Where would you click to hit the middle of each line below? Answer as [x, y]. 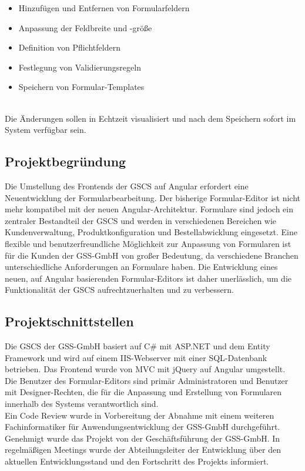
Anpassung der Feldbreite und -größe [85, 27]
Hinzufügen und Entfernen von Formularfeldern [104, 8]
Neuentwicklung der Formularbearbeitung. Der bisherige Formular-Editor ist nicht [153, 197]
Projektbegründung [66, 161]
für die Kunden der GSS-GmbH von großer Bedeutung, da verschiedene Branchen [152, 255]
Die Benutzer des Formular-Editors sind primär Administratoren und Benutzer [147, 380]
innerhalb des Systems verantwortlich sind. [82, 404]
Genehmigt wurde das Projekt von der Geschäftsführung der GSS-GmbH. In [143, 438]
